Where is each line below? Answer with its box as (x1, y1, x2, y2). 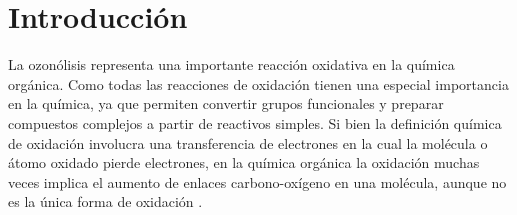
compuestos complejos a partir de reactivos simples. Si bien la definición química (8, 112, 502, 133)
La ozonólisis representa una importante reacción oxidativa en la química (8, 54, 455, 75)
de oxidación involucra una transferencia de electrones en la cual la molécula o (8, 132, 488, 153)
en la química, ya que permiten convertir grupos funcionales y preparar (8, 93, 444, 114)
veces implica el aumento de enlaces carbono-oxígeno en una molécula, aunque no (8, 171, 507, 192)
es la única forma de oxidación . (8, 191, 203, 212)
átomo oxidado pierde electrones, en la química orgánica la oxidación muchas (8, 152, 480, 173)
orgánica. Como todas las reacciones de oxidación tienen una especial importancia (8, 73, 509, 94)
